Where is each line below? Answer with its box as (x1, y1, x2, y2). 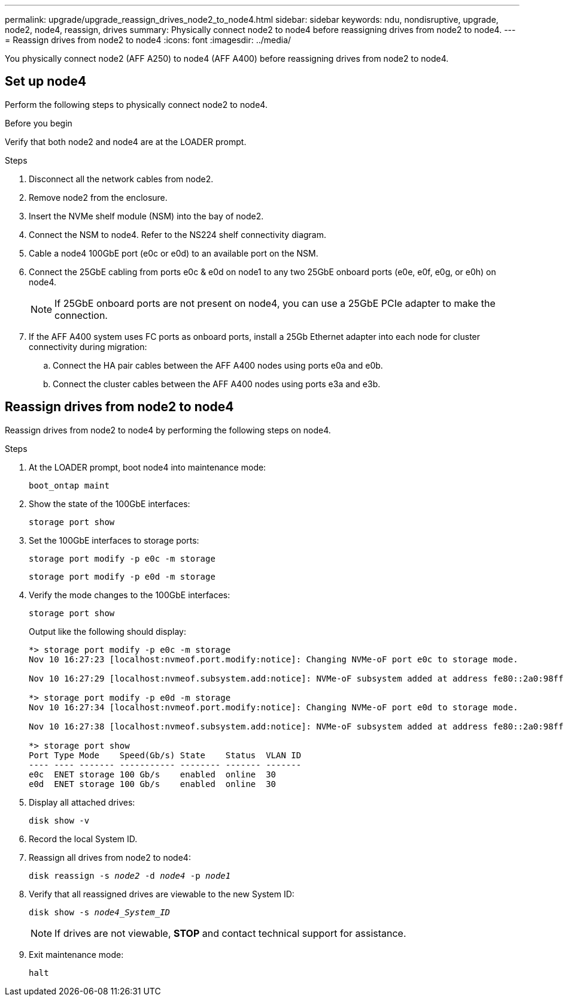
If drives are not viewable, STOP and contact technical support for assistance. (54, 927, 406, 939)
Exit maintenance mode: (29, 949, 124, 960)
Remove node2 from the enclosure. (29, 192, 168, 203)
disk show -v (29, 815, 90, 825)
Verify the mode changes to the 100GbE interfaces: (29, 589, 230, 600)
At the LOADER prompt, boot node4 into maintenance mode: (29, 462, 266, 472)
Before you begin (5, 117, 72, 128)
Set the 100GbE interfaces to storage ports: (29, 535, 199, 545)
